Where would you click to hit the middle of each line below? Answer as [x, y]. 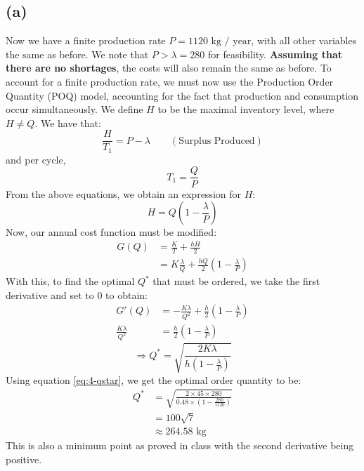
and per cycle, [36, 159]
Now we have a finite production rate [86, 40]
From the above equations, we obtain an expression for [123, 193]
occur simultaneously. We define [74, 109]
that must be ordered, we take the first [236, 281]
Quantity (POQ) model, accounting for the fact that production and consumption [182, 95]
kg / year [231, 42]
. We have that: [68, 122]
